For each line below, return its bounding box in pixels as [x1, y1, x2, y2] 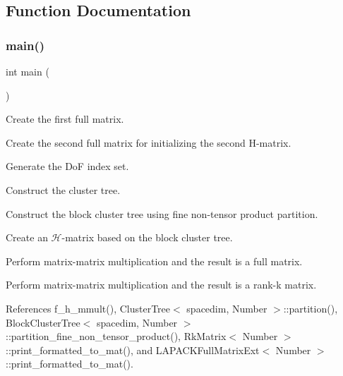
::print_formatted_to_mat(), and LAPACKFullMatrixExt [6, 342, 260, 357]
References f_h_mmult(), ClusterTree [6, 301, 171, 315]
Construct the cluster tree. [6, 182, 121, 197]
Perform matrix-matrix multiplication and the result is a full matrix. [6, 253, 303, 268]
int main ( [6, 64, 49, 78]
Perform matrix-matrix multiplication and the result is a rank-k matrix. [6, 277, 317, 292]
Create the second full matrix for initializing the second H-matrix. [6, 135, 291, 150]
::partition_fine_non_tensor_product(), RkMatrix [6, 329, 227, 344]
